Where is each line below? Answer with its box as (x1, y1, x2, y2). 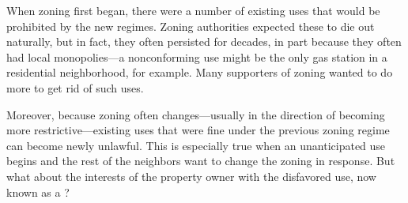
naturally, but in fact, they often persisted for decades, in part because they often (6, 33, 402, 50)
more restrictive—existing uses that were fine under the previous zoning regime (6, 122, 390, 138)
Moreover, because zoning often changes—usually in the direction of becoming (6, 106, 385, 122)
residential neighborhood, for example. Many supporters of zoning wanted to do (6, 64, 393, 81)
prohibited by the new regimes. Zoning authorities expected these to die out (6, 17, 375, 34)
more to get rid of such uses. (6, 79, 144, 96)
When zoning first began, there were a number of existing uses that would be (6, 2, 380, 18)
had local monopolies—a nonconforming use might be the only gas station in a (6, 48, 387, 65)
